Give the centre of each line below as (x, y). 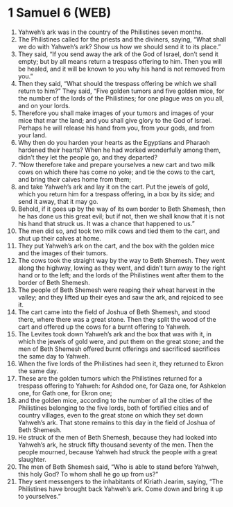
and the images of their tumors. (63, 253)
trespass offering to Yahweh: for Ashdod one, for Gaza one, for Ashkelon (122, 386)
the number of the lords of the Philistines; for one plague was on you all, (121, 98)
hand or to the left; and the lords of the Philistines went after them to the (121, 275)
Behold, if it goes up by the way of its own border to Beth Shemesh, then (122, 209)
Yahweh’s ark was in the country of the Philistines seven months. (111, 32)
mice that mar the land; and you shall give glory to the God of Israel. (115, 120)
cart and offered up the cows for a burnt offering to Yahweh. (104, 327)
